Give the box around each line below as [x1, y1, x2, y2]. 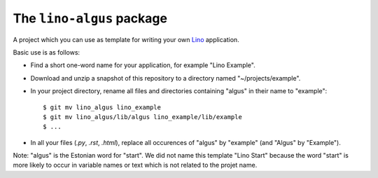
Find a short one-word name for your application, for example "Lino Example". [30, 61, 255, 69]
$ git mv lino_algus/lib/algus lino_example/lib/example [43, 113, 243, 121]
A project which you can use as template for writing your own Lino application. [13, 35, 239, 43]
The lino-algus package [13, 11, 168, 26]
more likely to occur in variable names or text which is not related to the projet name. [13, 161, 258, 170]
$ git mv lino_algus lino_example [43, 103, 161, 111]
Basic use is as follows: [13, 48, 80, 56]
